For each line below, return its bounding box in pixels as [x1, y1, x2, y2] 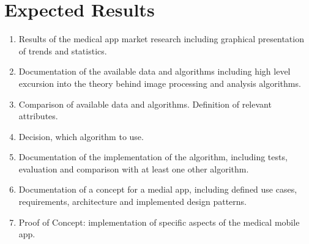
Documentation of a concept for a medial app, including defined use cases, [18, 183, 297, 196]
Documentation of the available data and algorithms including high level [18, 65, 291, 78]
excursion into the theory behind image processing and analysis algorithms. [18, 76, 301, 89]
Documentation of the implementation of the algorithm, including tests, [18, 150, 288, 163]
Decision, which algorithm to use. [18, 130, 144, 142]
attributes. [18, 109, 58, 122]
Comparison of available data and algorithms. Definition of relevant [18, 97, 272, 110]
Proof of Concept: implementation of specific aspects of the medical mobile [18, 215, 300, 228]
